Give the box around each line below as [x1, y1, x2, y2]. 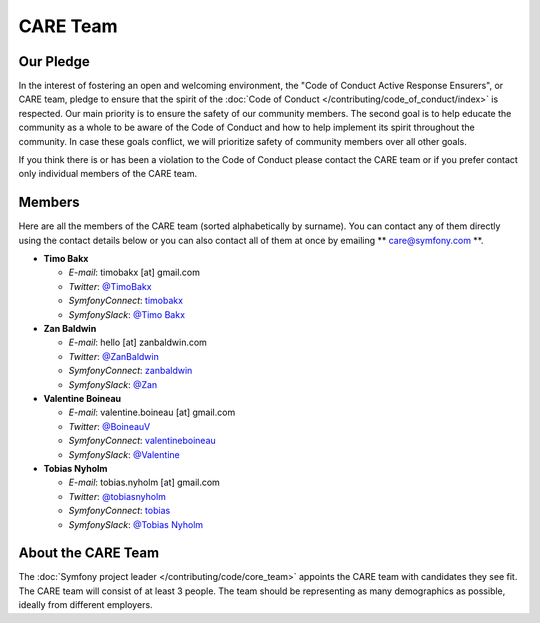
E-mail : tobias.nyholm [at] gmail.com [68, 476, 220, 489]
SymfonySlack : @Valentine [68, 448, 180, 460]
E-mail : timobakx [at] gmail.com [68, 266, 200, 279]
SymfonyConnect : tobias [68, 505, 171, 517]
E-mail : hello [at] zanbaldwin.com [68, 336, 207, 349]
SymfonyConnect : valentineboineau [68, 435, 217, 447]
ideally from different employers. [18, 599, 154, 611]
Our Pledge [18, 53, 90, 70]
